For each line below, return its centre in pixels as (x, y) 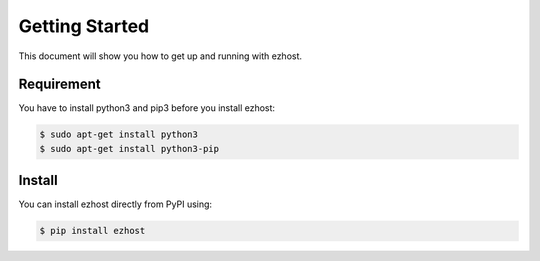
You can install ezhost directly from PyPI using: (115, 204)
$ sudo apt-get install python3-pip (129, 148)
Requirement (60, 84)
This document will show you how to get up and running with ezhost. (160, 56)
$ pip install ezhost (92, 231)
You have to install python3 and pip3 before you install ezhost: (146, 108)
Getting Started (84, 26)
